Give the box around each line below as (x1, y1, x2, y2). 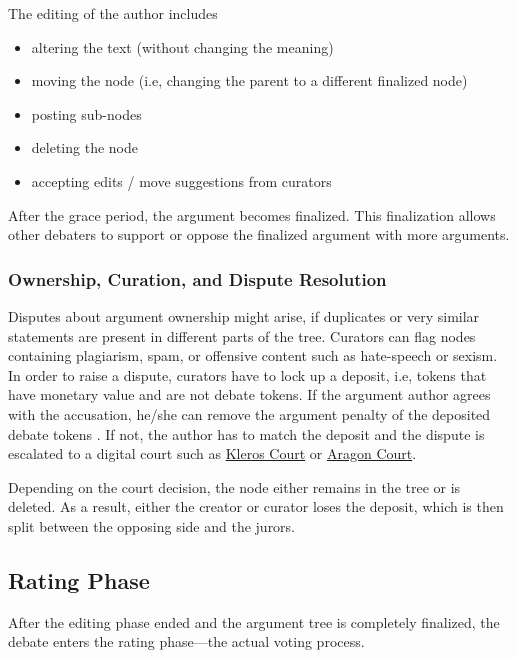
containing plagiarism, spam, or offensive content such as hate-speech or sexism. (8, 345, 498, 366)
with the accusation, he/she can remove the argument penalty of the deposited (8, 403, 491, 424)
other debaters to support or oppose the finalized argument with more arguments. (8, 224, 510, 245)
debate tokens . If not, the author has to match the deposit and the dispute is (8, 423, 485, 444)
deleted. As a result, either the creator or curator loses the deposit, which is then (8, 496, 504, 517)
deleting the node (31, 137, 138, 158)
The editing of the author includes (8, 3, 218, 23)
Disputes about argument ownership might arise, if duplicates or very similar (8, 305, 480, 326)
